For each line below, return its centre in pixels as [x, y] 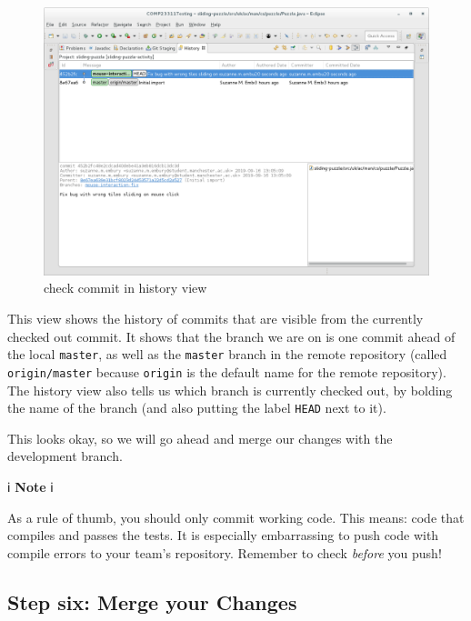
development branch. [65, 456]
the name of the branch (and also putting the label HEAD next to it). [197, 408]
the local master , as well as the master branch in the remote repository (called [227, 354]
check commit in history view [125, 288]
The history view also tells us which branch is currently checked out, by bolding [230, 390]
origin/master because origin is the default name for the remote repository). [227, 371]
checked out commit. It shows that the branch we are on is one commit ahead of [231, 336]
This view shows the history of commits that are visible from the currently [215, 318]
